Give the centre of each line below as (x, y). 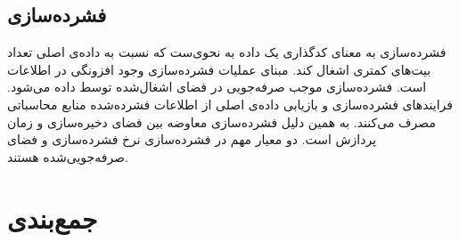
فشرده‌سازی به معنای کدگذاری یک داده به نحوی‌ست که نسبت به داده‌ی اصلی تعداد (227, 52)
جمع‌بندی (53, 218)
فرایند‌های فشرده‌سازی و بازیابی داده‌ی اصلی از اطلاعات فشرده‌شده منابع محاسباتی (230, 104)
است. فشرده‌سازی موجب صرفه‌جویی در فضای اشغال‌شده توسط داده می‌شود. (217, 87)
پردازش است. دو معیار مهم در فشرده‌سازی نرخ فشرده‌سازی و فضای (192, 139)
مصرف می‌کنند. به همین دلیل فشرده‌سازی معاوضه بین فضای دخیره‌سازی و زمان (221, 121)
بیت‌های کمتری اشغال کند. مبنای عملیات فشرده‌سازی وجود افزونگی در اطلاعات (219, 69)
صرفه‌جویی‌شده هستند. (68, 156)
